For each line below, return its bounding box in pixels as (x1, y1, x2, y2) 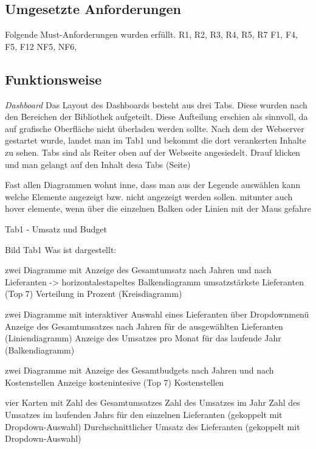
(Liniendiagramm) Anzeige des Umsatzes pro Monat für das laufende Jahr (5, 332, 281, 344)
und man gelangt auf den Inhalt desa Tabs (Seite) (5, 158, 191, 170)
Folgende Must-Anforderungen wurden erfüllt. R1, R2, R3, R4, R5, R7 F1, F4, (5, 28, 298, 41)
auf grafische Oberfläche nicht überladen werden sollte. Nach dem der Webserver (5, 122, 304, 134)
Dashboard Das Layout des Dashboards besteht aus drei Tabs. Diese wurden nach (5, 98, 307, 111)
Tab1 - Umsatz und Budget (5, 222, 107, 235)
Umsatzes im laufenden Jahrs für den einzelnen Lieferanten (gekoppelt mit (5, 408, 283, 421)
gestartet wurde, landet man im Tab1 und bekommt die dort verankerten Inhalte (5, 134, 306, 147)
